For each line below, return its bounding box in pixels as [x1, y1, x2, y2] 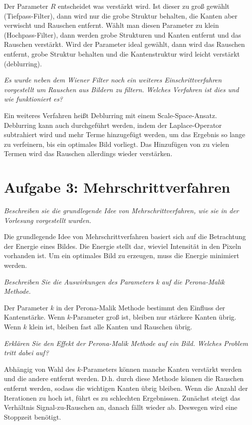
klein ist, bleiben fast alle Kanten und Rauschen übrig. [29, 321, 193, 331]
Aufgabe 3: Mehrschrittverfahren [4, 177, 231, 197]
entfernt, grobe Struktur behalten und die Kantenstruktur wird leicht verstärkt [4, 48, 240, 59]
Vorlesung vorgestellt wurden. [4, 215, 92, 225]
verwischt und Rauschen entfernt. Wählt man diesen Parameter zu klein [4, 20, 219, 30]
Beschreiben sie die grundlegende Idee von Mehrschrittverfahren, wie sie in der [4, 205, 239, 216]
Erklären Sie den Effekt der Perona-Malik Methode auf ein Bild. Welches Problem [4, 338, 248, 348]
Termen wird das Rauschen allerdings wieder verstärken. [4, 148, 173, 159]
